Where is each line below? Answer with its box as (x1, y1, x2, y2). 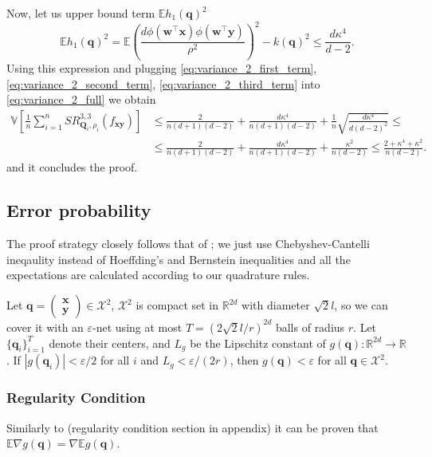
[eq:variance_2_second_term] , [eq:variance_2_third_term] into (6, 75, 320, 92)
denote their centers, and (49, 334, 171, 351)
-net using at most (92, 318, 183, 335)
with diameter (242, 297, 310, 313)
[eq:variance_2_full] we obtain (6, 91, 156, 108)
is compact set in (135, 297, 219, 313)
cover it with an (6, 318, 84, 335)
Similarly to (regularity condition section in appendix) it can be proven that (6, 419, 379, 435)
